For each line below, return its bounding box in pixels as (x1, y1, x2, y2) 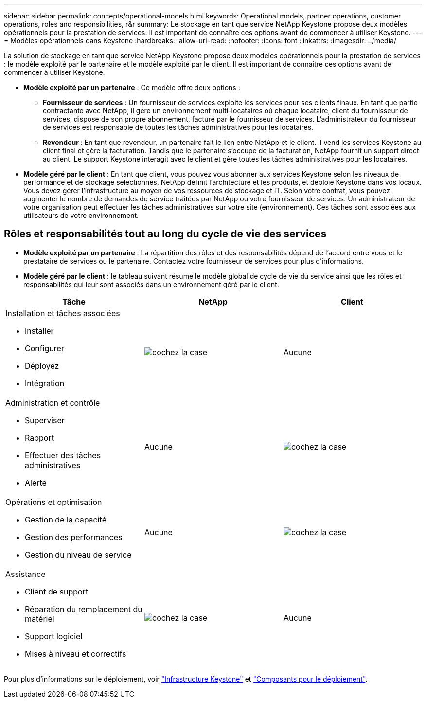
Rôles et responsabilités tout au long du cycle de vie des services (4, 228, 327, 240)
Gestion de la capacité (25, 514, 106, 524)
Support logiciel (25, 631, 83, 641)
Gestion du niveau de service (25, 549, 132, 559)
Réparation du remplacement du (25, 604, 142, 614)
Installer (25, 325, 54, 336)
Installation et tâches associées (5, 308, 120, 318)
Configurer (25, 343, 64, 353)
